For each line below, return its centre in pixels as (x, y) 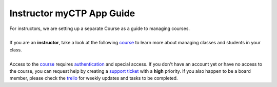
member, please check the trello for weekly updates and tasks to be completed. (94, 78)
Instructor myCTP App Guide (72, 13)
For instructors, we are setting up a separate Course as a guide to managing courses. (100, 28)
